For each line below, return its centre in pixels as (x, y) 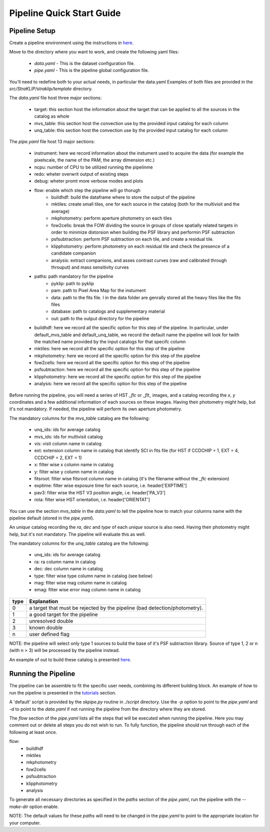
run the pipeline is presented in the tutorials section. (63, 692)
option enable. (44, 806)
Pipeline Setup (32, 31)
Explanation (44, 601)
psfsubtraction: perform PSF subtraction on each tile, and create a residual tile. (132, 239)
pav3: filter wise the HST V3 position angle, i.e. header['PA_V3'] (100, 492)
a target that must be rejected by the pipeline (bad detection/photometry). (116, 608)
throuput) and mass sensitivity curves (90, 267)
